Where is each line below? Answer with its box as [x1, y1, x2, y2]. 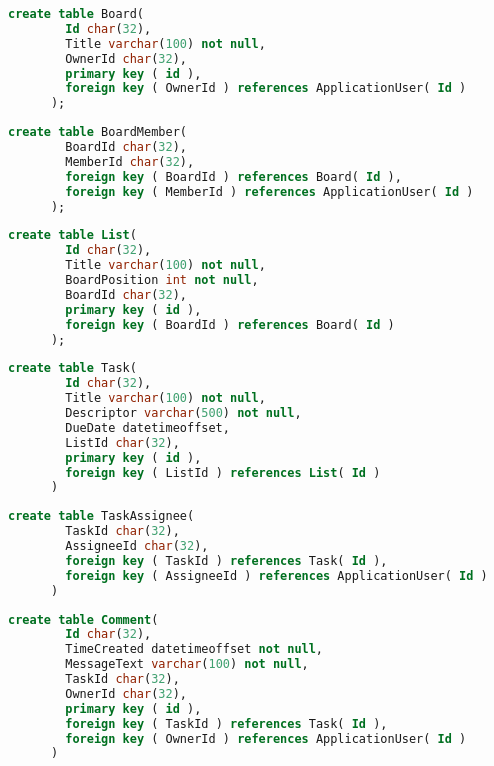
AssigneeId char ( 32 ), [65, 539, 209, 553]
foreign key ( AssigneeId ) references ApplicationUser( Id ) [65, 568, 488, 583]
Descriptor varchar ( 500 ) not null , [65, 406, 302, 420]
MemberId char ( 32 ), [65, 154, 195, 169]
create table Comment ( [8, 612, 159, 627]
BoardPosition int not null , [65, 273, 259, 287]
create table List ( [8, 228, 137, 243]
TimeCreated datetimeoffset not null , [65, 642, 324, 657]
